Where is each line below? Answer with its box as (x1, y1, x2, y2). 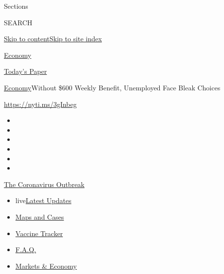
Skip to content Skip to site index (4, 34, 102, 44)
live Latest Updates (15, 195, 72, 205)
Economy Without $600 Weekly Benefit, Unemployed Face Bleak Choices (4, 82, 221, 92)
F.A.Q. (15, 244, 37, 255)
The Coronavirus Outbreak (4, 179, 85, 189)
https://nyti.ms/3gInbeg (4, 99, 77, 109)
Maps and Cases (15, 211, 64, 222)
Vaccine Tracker (15, 228, 63, 238)
